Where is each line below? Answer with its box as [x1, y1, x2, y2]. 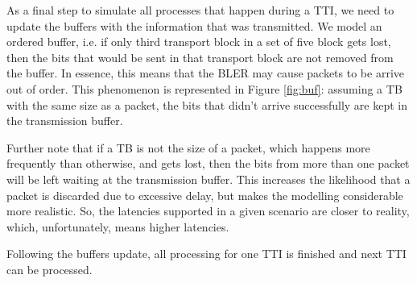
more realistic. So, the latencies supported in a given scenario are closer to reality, [6, 202, 410, 219]
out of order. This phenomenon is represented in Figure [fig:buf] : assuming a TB [6, 80, 403, 97]
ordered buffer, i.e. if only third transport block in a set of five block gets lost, [6, 33, 391, 50]
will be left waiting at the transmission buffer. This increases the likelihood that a [6, 170, 411, 187]
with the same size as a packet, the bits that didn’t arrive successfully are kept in [6, 96, 407, 113]
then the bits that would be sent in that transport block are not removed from [6, 48, 394, 65]
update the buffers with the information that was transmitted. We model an [6, 17, 382, 34]
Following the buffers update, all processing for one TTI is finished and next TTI [6, 245, 407, 262]
